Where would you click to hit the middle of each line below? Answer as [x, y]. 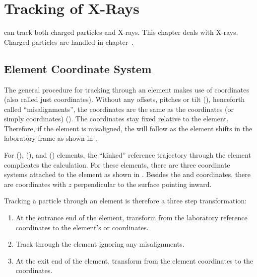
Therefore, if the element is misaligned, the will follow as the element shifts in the [128, 128]
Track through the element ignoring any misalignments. [100, 244]
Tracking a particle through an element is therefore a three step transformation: [125, 201]
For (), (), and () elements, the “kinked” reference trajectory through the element [128, 155]
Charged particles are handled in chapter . [69, 42]
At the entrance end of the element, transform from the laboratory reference [131, 218]
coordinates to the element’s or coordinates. [82, 227]
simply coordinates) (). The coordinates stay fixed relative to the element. [116, 119]
